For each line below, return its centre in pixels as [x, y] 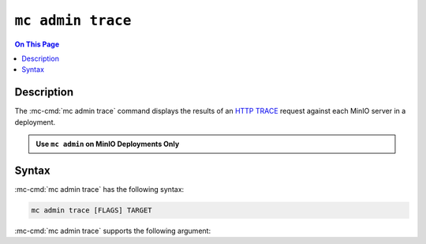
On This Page [37, 44]
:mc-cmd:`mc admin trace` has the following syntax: [99, 189]
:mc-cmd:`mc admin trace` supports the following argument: [113, 231]
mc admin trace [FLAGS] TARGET [92, 210]
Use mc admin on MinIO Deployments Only [108, 144]
